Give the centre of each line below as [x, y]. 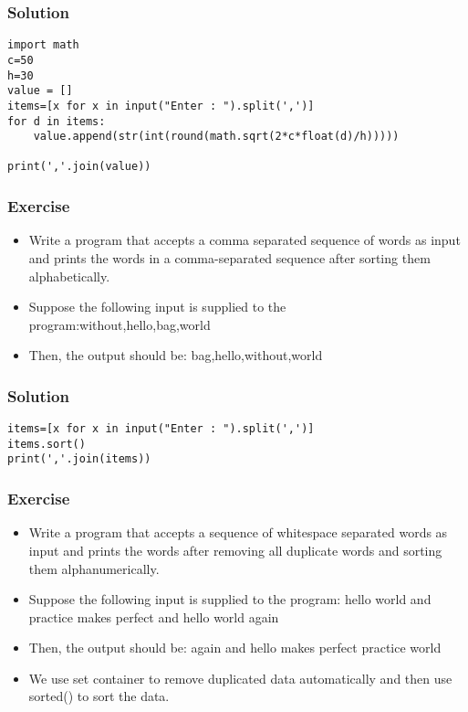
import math [43, 45]
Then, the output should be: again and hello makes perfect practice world [235, 648]
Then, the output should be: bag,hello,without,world [176, 355]
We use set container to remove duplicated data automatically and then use [240, 678]
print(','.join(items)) [79, 459]
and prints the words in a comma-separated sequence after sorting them [229, 257]
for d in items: [57, 121]
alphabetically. [69, 276]
